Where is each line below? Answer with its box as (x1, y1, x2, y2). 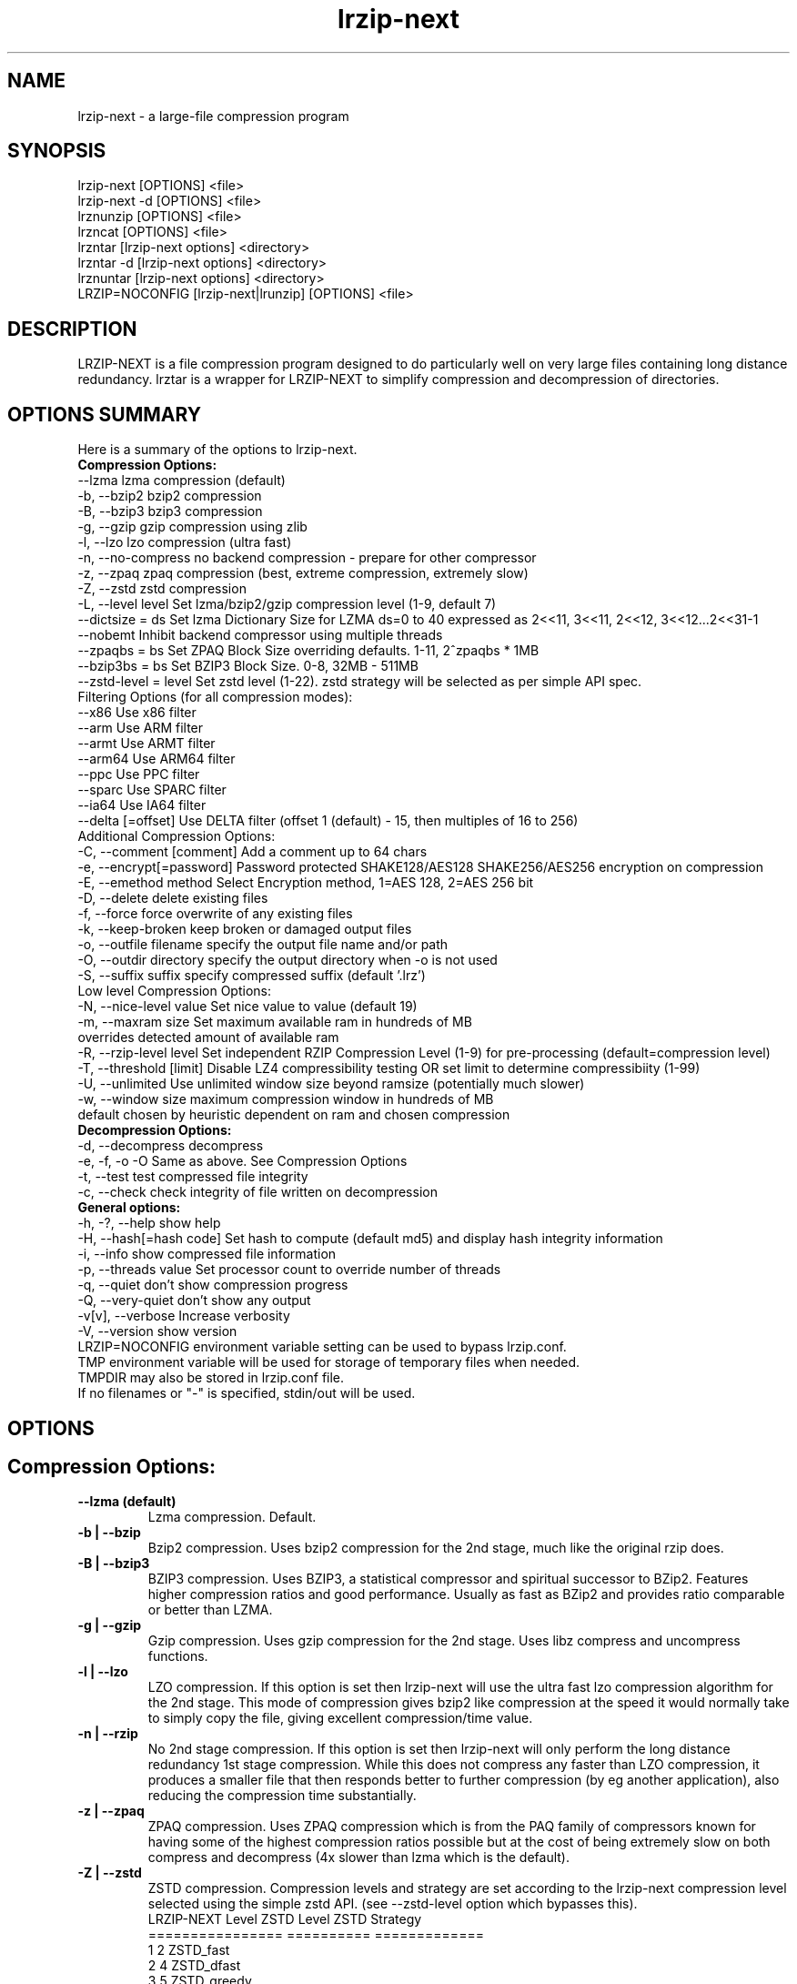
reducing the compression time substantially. (147, 1787, 417, 1804)
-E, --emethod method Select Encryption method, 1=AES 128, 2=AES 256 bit (77, 875, 534, 891)
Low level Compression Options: (77, 983, 271, 999)
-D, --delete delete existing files (77, 890, 268, 906)
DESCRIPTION (7, 317, 137, 340)
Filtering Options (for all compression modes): (77, 689, 353, 705)
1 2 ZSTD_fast (147, 1942, 230, 1959)
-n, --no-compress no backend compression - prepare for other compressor (77, 550, 537, 566)
